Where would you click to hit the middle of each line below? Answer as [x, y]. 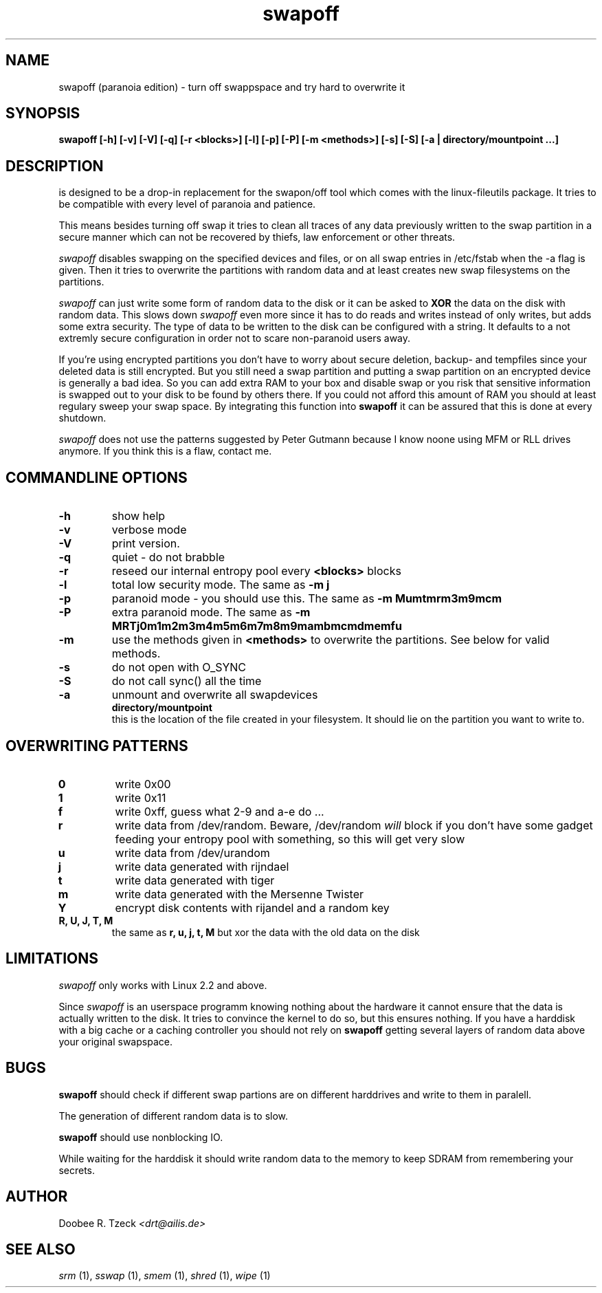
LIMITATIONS [52, 959]
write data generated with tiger [195, 880]
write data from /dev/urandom [192, 852]
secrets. [77, 1170]
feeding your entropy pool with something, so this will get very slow [290, 839]
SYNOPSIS [43, 113]
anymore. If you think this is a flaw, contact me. [165, 451]
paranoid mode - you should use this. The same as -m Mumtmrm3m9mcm [307, 599]
